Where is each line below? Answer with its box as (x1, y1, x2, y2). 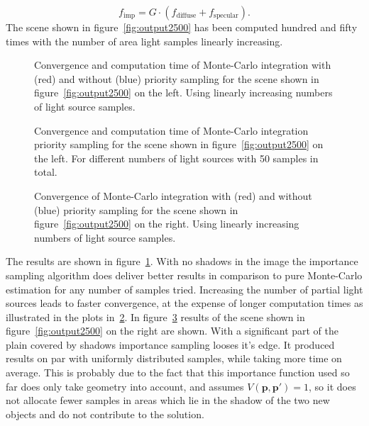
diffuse (176, 12, 197, 20)
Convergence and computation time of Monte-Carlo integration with (34, 57, 331, 72)
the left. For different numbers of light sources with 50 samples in (34, 150, 319, 165)
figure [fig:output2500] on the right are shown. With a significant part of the (6, 323, 339, 338)
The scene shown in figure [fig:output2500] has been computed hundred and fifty (6, 20, 358, 34)
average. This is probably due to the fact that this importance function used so (6, 365, 350, 380)
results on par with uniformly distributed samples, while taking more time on (6, 351, 342, 366)
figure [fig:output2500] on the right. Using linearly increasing (34, 216, 299, 231)
